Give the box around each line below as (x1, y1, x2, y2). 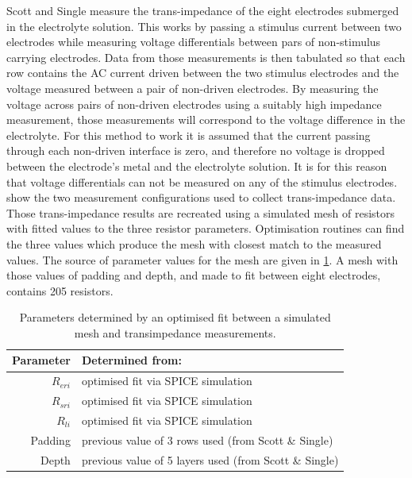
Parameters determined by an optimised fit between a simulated (19, 309, 331, 326)
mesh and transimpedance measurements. (74, 324, 276, 341)
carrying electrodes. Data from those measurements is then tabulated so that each (6, 48, 406, 65)
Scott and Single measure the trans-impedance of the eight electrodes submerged (6, 2, 399, 18)
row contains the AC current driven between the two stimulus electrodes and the (6, 64, 399, 81)
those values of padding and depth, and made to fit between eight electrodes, (6, 267, 381, 283)
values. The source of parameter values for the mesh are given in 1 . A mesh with (6, 251, 399, 268)
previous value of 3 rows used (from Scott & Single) (81, 431, 333, 448)
